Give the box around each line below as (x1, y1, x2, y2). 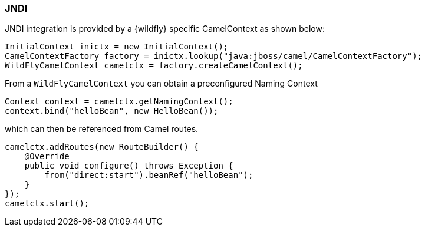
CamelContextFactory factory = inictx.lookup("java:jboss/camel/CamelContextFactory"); (5, 51, 423, 61)
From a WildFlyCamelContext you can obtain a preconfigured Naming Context (5, 78, 318, 89)
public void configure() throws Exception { (24, 161, 233, 171)
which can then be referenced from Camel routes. (5, 124, 199, 134)
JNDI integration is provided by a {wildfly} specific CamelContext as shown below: (5, 24, 325, 34)
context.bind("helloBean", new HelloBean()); (5, 106, 219, 116)
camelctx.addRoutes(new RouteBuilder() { (5, 142, 199, 152)
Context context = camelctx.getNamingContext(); (5, 97, 233, 107)
